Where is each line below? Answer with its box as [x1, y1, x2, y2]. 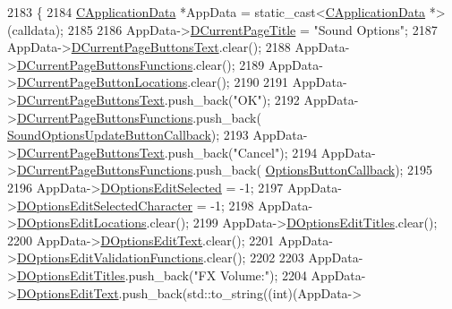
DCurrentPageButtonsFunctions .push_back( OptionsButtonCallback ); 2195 [16, 160, 433, 179]
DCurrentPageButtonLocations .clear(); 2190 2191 [16, 73, 289, 91]
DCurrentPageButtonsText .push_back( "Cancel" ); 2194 [16, 142, 318, 161]
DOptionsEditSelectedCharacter [16, 195, 193, 214]
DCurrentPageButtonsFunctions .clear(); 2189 [16, 55, 265, 73]
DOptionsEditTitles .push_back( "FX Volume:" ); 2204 [16, 265, 307, 284]
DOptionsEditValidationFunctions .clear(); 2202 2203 [16, 248, 304, 267]
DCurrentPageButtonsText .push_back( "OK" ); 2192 [16, 90, 300, 108]
